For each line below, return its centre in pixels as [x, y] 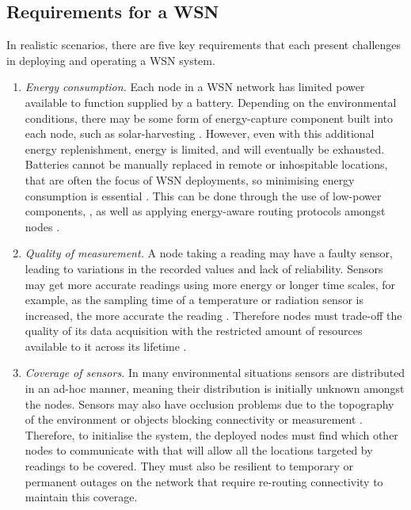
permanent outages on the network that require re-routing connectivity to [204, 481]
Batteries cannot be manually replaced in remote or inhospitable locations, [206, 164]
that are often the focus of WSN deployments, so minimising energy [190, 179]
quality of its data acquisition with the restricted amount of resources [194, 331]
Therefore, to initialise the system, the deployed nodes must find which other [211, 434]
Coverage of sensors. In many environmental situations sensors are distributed [215, 373]
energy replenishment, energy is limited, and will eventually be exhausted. [205, 148]
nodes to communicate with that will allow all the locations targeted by [199, 450]
